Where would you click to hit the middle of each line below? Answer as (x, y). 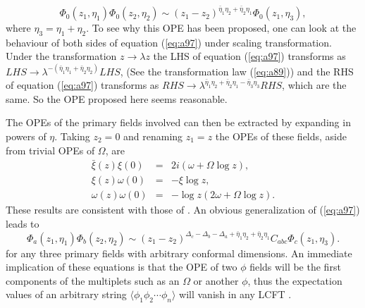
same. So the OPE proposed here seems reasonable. (117, 98)
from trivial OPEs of (50, 150)
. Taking (72, 136)
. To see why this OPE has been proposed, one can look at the (221, 28)
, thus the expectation (295, 280)
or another (216, 280)
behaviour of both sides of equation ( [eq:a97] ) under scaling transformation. (169, 42)
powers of (26, 136)
